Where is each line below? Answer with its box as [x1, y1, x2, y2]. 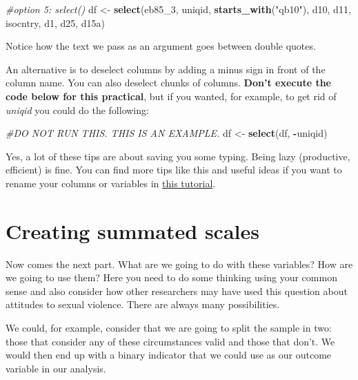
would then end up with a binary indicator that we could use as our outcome [6, 348, 332, 362]
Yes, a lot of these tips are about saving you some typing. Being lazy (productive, [6, 149, 350, 163]
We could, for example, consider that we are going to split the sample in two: [6, 321, 332, 335]
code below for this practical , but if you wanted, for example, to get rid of [6, 88, 337, 103]
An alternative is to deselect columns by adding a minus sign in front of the [6, 61, 326, 76]
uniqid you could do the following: [6, 102, 149, 117]
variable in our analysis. [6, 361, 106, 375]
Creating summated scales [6, 216, 259, 245]
